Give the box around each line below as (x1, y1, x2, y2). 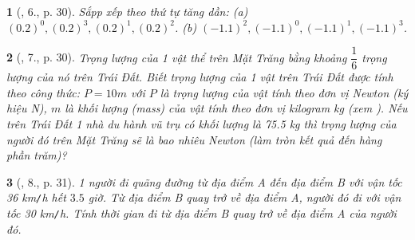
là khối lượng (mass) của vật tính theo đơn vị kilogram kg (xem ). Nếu (65, 100, 408, 116)
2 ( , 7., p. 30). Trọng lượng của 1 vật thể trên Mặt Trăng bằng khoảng (6, 49, 347, 65)
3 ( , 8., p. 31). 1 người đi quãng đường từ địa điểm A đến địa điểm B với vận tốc (6, 173, 402, 190)
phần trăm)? (6, 147, 67, 163)
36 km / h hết (6, 189, 66, 206)
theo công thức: (6, 84, 80, 100)
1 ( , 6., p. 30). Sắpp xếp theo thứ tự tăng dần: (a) (6, 3, 248, 19)
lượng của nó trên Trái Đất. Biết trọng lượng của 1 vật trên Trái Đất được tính (6, 69, 393, 85)
